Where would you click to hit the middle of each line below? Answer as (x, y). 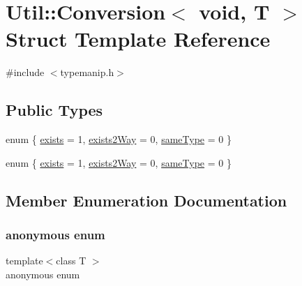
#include (25, 72)
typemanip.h (87, 72)
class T (71, 261)
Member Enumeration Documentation (146, 200)
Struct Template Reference (138, 39)
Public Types (54, 110)
